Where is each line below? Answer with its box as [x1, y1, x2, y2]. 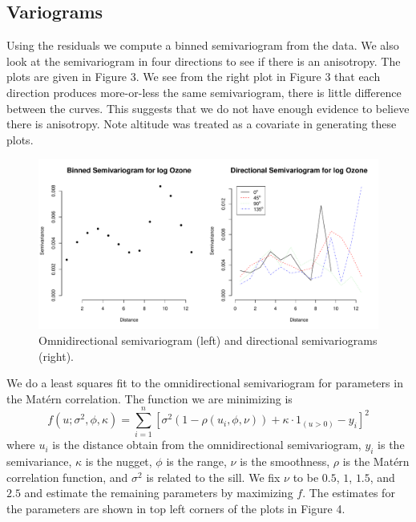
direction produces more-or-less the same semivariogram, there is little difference [6, 83, 402, 100]
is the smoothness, [240, 453, 330, 470]
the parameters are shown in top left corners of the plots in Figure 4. [6, 500, 345, 517]
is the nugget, [85, 453, 152, 470]
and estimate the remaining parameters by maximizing [24, 484, 293, 501]
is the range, [166, 453, 227, 470]
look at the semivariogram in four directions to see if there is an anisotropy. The [6, 52, 401, 69]
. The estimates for [302, 484, 395, 501]
